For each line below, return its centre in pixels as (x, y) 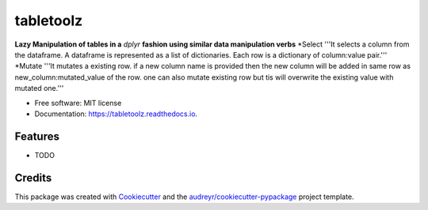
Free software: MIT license (78, 103)
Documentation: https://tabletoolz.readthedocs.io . (116, 114)
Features (37, 136)
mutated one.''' (39, 88)
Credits (33, 178)
